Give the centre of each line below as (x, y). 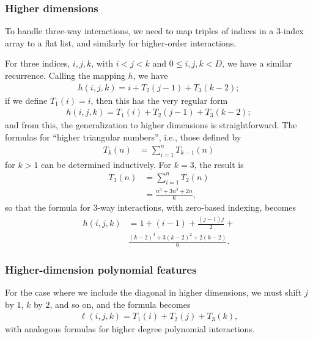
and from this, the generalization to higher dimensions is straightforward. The (151, 125)
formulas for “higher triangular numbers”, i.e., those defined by (123, 137)
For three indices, (38, 63)
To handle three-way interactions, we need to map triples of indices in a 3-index (154, 31)
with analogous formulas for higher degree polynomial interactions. (130, 329)
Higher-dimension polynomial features (101, 269)
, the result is (219, 164)
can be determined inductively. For (106, 164)
